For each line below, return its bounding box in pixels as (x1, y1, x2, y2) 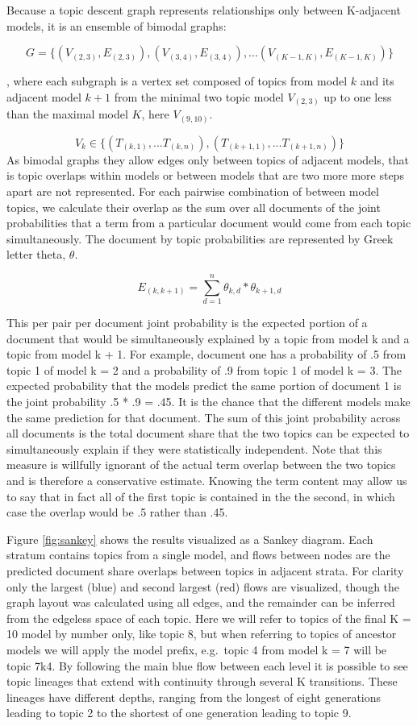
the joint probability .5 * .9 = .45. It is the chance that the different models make (6, 393, 411, 410)
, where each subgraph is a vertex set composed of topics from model (6, 73, 348, 89)
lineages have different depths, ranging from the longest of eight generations (6, 688, 382, 705)
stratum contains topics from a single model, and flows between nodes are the (6, 546, 390, 563)
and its (360, 73, 394, 89)
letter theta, (6, 246, 66, 263)
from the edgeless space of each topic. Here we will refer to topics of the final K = (6, 609, 411, 626)
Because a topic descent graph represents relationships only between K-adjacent (6, 2, 401, 18)
